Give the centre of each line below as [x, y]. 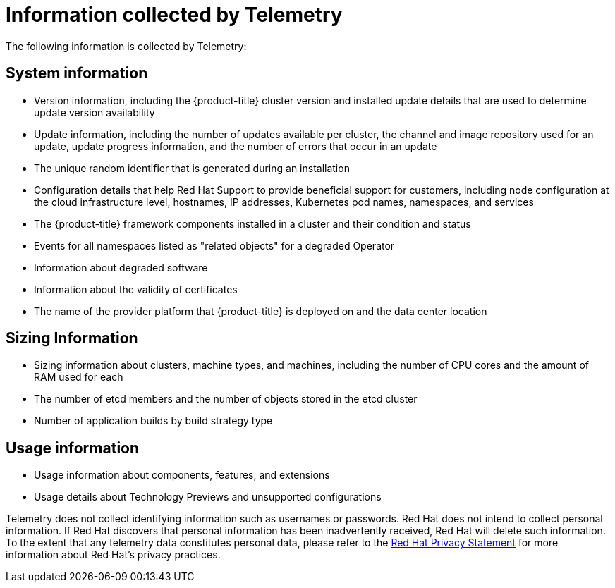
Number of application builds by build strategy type [153, 421]
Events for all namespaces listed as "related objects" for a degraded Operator [214, 245]
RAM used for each [79, 377]
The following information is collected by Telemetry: [126, 46]
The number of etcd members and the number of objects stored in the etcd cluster [226, 399]
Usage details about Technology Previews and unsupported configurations [208, 497]
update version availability [95, 112]
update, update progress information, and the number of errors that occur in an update [236, 146]
